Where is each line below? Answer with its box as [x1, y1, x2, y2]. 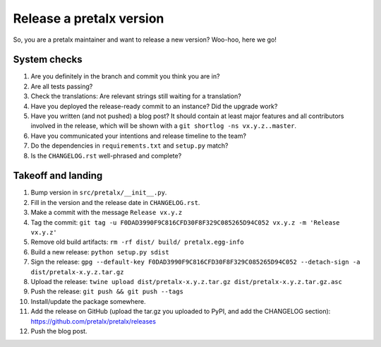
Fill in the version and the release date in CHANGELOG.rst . [30, 198, 200, 206]
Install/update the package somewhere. [30, 297, 146, 305]
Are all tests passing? [30, 82, 93, 90]
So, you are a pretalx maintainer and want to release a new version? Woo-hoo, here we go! [13, 35, 277, 44]
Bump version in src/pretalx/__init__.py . [30, 188, 167, 197]
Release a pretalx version [13, 11, 164, 26]
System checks [13, 54, 83, 66]
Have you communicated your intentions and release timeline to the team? [30, 131, 247, 140]
